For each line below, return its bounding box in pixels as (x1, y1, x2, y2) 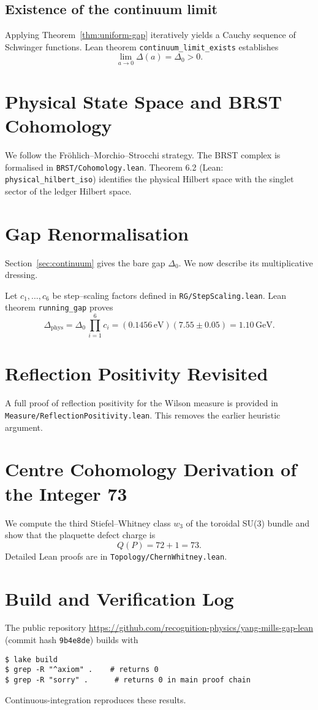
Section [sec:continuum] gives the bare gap (5, 256, 165, 269)
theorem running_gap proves (5, 301, 113, 314)
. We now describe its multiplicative (178, 256, 313, 269)
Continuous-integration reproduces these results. (5, 693, 186, 706)
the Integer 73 (5, 480, 127, 506)
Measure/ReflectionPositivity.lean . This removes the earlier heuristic (5, 408, 281, 421)
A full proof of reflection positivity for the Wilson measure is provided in (5, 396, 278, 409)
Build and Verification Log (5, 585, 234, 611)
